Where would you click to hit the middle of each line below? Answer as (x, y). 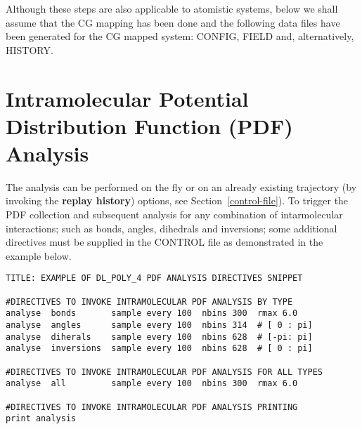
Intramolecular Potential (127, 98)
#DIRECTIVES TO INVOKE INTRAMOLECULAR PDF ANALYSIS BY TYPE (149, 302)
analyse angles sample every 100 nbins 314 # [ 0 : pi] (159, 325)
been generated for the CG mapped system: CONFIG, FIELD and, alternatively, (180, 36)
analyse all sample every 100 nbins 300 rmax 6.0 (152, 384)
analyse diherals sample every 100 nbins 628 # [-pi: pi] (159, 337)
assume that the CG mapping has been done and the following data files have (173, 22)
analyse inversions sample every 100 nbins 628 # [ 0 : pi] (159, 349)
